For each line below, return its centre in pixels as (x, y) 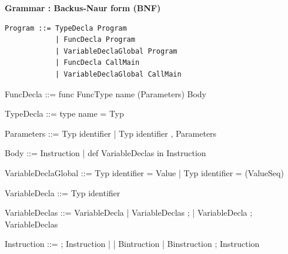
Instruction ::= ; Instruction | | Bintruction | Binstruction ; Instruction (132, 244)
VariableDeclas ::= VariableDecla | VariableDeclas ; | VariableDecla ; (129, 212)
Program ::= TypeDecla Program (66, 28)
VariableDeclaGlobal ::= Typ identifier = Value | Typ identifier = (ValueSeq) (144, 172)
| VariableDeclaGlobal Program (116, 51)
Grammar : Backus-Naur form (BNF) (83, 8)
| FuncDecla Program (95, 40)
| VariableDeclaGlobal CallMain (118, 74)
